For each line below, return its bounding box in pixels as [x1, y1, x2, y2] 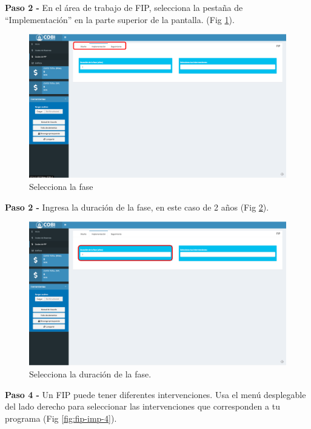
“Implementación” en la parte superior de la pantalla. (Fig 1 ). [5, 13, 235, 25]
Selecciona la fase [29, 180, 93, 193]
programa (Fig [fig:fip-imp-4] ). [5, 411, 117, 424]
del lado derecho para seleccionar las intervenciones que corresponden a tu [5, 400, 280, 413]
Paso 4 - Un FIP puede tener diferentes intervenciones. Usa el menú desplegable [5, 388, 306, 400]
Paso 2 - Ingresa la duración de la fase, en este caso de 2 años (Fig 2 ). [5, 200, 269, 213]
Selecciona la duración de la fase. [29, 368, 152, 380]
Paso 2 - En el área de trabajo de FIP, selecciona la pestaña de [5, 1, 243, 13]
